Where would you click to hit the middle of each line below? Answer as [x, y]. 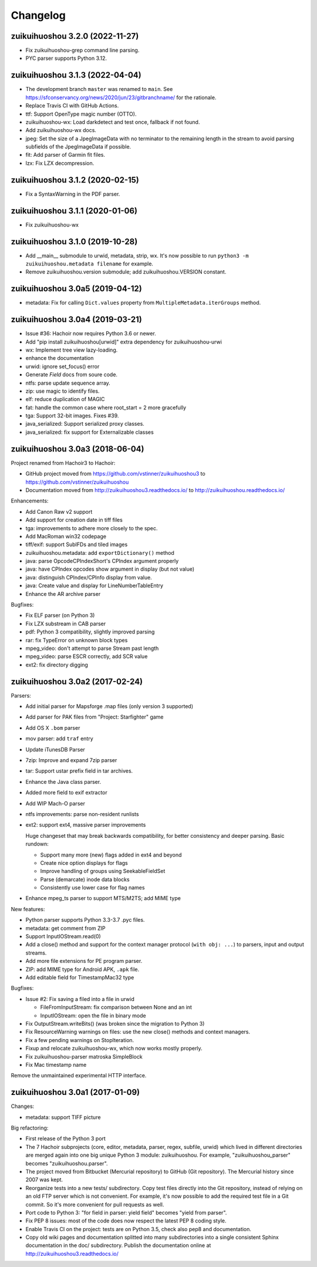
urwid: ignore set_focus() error [63, 366]
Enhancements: [30, 501]
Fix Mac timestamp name [56, 1064]
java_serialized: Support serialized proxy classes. [85, 424]
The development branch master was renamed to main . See [99, 89]
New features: [28, 909]
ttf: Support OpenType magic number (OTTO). [81, 114]
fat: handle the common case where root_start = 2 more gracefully [106, 407]
